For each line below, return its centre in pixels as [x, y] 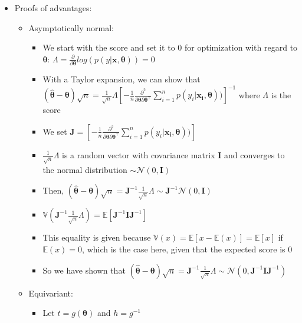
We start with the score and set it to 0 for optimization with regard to [170, 47]
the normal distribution [85, 169]
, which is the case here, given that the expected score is [184, 249]
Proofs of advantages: [53, 8]
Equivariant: [51, 293]
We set [55, 131]
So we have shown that [84, 270]
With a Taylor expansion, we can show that [122, 79]
